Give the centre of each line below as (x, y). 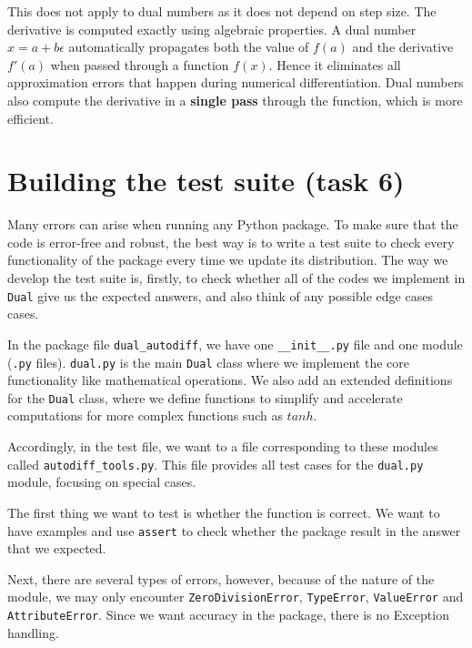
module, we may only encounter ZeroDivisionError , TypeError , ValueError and (236, 597)
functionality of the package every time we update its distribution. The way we (228, 260)
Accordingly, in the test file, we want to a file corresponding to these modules (223, 446)
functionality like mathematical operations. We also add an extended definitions (230, 380)
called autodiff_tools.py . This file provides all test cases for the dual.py (216, 464)
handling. (33, 632)
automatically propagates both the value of (189, 47)
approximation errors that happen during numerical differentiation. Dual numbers (236, 82)
